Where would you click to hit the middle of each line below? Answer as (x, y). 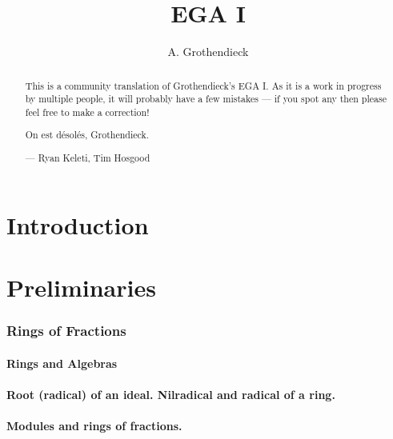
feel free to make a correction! (87, 112)
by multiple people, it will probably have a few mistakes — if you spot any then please (206, 99)
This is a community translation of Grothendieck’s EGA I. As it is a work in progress (203, 85)
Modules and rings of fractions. (94, 425)
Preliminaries (81, 287)
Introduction (78, 224)
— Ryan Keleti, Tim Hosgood (88, 157)
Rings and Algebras (62, 363)
